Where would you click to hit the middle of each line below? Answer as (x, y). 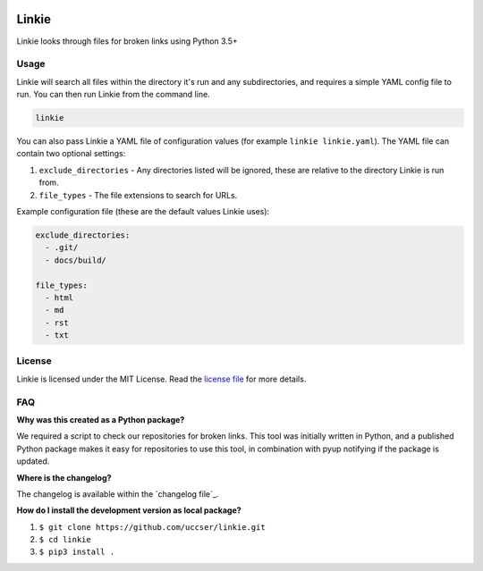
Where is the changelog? (64, 477)
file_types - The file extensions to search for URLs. (138, 195)
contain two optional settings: (71, 154)
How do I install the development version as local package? (129, 510)
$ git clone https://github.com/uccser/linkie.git (152, 527)
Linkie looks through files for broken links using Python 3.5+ (127, 41)
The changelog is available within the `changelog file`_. (118, 494)
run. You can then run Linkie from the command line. (113, 95)
